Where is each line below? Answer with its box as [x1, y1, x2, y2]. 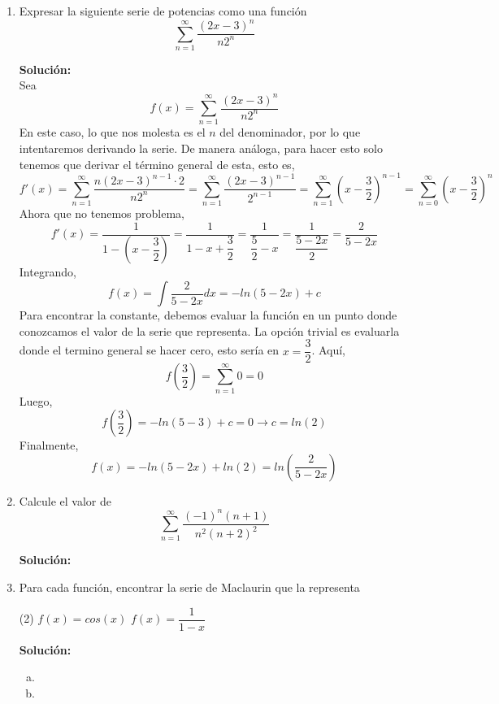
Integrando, [19, 263, 76, 280]
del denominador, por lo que [219, 124, 361, 141]
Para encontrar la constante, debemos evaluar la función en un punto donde [19, 306, 397, 324]
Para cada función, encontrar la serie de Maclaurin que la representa [19, 578, 360, 595]
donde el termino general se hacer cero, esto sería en [19, 341, 280, 359]
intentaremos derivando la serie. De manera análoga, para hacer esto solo [19, 139, 383, 156]
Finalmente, [19, 437, 79, 454]
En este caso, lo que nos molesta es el [19, 124, 206, 141]
